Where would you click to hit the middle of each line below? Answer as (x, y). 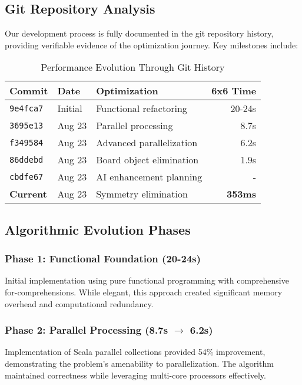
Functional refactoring (142, 108)
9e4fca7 (26, 108)
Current (28, 194)
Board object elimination (147, 160)
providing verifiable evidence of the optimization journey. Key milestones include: (152, 45)
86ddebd (26, 159)
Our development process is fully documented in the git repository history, (139, 33)
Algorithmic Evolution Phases (98, 229)
